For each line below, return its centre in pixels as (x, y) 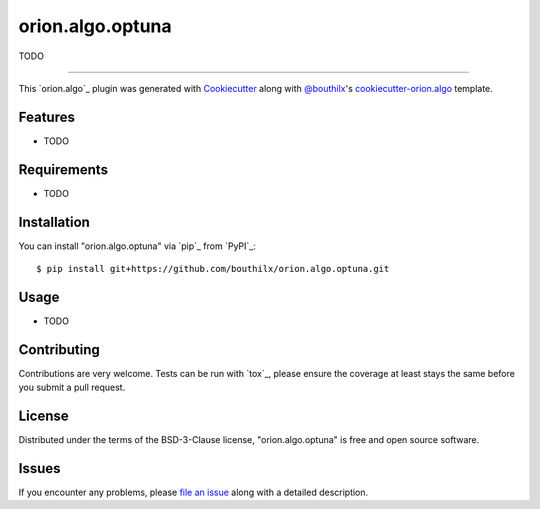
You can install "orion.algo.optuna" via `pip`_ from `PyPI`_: (137, 246)
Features (46, 116)
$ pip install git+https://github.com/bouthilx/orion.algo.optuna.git (213, 269)
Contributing (59, 349)
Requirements (63, 169)
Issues (39, 468)
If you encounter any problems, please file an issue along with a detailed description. (193, 492)
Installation (54, 221)
